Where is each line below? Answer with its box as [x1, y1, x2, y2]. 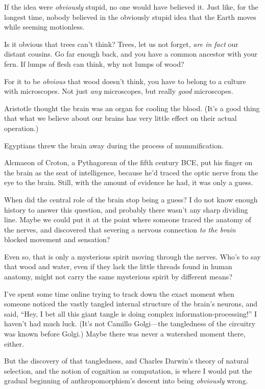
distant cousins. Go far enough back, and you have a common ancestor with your [4, 48, 258, 59]
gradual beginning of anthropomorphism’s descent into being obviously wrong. [4, 375, 248, 386]
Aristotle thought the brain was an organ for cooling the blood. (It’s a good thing [4, 102, 260, 113]
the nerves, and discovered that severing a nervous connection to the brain [4, 224, 236, 235]
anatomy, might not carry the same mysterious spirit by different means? [4, 271, 232, 282]
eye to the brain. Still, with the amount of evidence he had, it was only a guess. [4, 177, 253, 188]
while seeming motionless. [4, 21, 85, 32]
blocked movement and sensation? [4, 234, 110, 245]
